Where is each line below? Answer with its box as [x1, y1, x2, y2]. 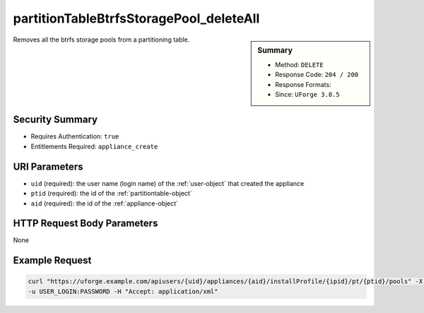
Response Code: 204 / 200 [275, 71, 359, 79]
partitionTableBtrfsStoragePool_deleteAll [13, 11, 260, 26]
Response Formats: [275, 80, 331, 88]
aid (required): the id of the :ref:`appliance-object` [30, 199, 179, 208]
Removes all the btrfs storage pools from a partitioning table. [13, 35, 190, 44]
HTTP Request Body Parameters [13, 218, 158, 230]
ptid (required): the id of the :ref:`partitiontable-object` [30, 189, 192, 198]
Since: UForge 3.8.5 [275, 90, 340, 98]
